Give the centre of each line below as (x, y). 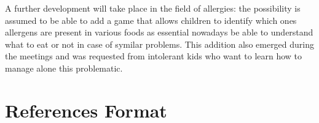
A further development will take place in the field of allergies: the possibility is (153, 8)
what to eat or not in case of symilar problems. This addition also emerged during (160, 44)
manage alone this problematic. (64, 68)
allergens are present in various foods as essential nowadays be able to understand (159, 32)
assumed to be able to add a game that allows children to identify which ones (151, 20)
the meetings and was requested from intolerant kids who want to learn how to (154, 56)
